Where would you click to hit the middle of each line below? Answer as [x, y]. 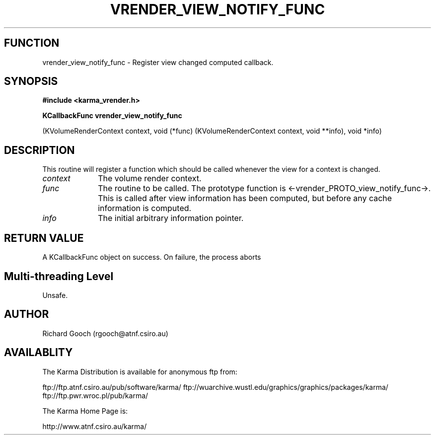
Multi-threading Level [59, 276]
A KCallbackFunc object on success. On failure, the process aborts [152, 257]
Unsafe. [55, 295]
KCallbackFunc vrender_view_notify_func [112, 116]
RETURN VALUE [44, 238]
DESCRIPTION [39, 150]
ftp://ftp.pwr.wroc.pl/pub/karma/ [95, 395]
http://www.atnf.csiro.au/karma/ [95, 426]
